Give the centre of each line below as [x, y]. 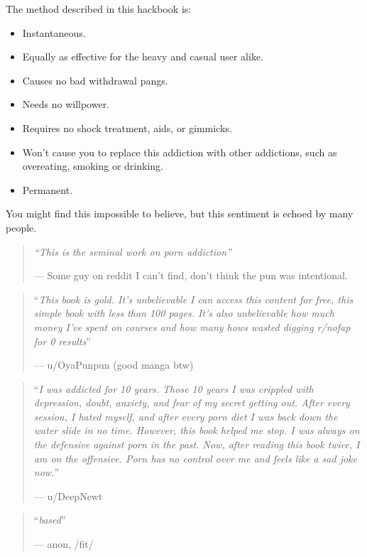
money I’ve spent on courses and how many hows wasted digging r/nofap [192, 326]
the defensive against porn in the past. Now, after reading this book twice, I [197, 444]
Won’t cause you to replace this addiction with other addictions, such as [180, 152]
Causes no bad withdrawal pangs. [95, 80]
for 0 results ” [62, 341]
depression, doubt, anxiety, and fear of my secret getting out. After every [192, 402]
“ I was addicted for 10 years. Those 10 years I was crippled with [174, 388]
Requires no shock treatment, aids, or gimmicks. [127, 128]
